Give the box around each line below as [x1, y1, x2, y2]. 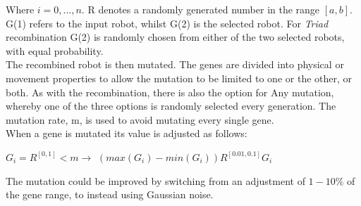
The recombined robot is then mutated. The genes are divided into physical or [6, 57, 344, 72]
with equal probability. [6, 43, 104, 58]
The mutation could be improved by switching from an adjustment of [6, 173, 305, 188]
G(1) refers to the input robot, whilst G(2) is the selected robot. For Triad [6, 15, 329, 30]
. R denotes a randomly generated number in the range [81, 2, 320, 16]
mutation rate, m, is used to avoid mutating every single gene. [6, 112, 274, 127]
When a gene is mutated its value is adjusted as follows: [6, 126, 247, 141]
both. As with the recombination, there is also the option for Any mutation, [6, 84, 334, 99]
